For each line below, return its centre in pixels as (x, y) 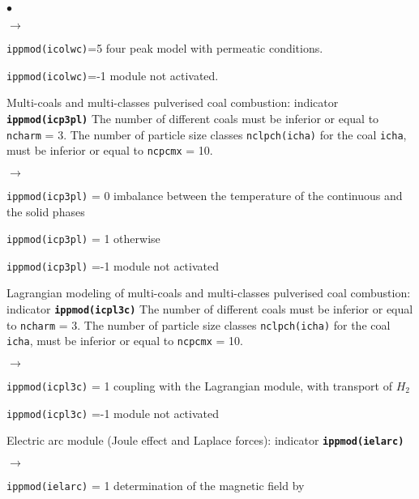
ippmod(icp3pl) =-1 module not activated (113, 265)
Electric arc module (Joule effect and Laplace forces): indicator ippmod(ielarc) (205, 440)
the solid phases (46, 211)
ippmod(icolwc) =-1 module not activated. (113, 75)
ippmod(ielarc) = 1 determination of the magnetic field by (156, 485)
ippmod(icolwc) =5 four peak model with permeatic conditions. (165, 48)
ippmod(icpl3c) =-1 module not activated (113, 413)
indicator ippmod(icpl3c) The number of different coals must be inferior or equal (210, 309)
